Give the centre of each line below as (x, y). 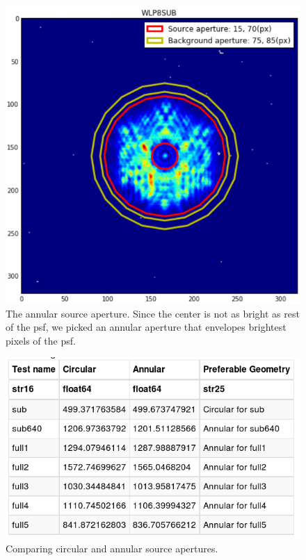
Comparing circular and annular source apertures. (112, 548)
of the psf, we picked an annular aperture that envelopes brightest (146, 327)
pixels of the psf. (41, 340)
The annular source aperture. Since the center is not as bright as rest (153, 313)
